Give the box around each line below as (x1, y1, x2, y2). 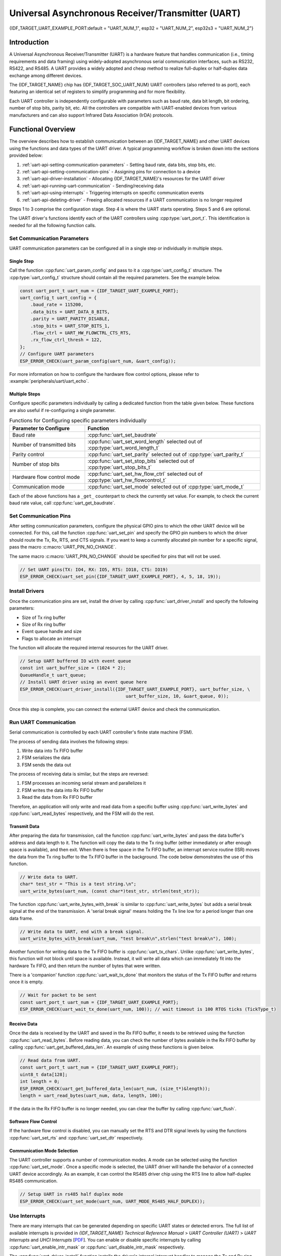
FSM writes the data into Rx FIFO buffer (22, 787, 104, 793)
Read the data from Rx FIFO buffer (22, 794, 93, 800)
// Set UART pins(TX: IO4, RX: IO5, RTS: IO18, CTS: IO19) (20, 567, 168, 572)
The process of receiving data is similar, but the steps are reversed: (9, 771, 149, 777)
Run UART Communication (9, 718, 76, 725)
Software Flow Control (9, 1118, 57, 1124)
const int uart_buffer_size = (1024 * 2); (20, 665, 126, 671)
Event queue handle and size (22, 629, 82, 635)
